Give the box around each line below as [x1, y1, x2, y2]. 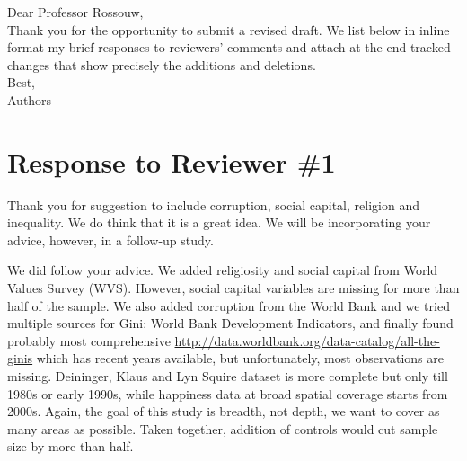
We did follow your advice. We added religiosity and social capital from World [7, 261, 438, 279]
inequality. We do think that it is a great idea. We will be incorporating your [7, 213, 431, 232]
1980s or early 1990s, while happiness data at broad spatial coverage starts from [7, 384, 448, 403]
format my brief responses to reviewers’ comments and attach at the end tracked [7, 38, 451, 57]
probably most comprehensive [7, 331, 171, 350]
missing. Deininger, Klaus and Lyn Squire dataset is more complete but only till [7, 367, 448, 386]
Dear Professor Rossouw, [7, 3, 144, 21]
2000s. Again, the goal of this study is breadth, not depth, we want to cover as [7, 402, 440, 421]
